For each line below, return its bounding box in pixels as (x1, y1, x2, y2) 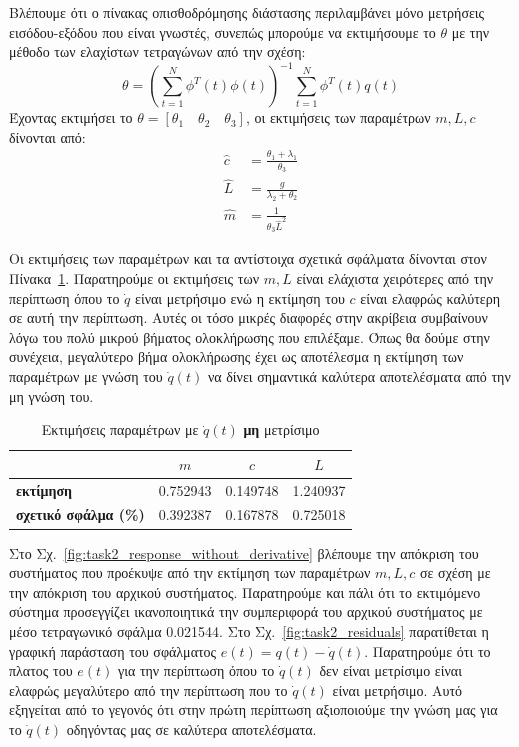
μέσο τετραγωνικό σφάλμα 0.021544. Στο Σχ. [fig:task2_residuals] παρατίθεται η (9, 620, 489, 641)
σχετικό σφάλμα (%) (16, 504, 145, 525)
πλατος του (9, 660, 73, 681)
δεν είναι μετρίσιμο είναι (319, 660, 462, 681)
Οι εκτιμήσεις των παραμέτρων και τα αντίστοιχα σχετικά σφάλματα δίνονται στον (9, 248, 487, 269)
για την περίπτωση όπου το (117, 660, 275, 681)
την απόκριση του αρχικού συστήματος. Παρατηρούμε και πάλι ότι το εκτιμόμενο (9, 581, 481, 602)
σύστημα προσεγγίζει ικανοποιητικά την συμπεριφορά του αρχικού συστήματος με (9, 601, 483, 622)
